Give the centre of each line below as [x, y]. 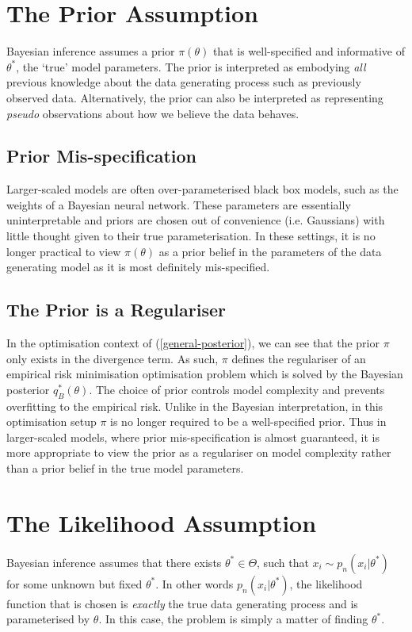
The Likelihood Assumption [162, 522]
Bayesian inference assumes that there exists [114, 562]
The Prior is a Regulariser [116, 310]
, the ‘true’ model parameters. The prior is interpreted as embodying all [191, 66]
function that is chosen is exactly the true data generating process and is [182, 603]
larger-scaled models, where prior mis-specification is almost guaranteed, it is [193, 437]
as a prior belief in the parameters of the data [270, 251]
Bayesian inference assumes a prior [91, 51]
